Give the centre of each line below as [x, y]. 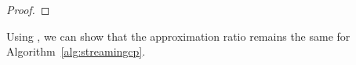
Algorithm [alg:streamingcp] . [76, 51]
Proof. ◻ [28, 9]
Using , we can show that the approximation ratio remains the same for [178, 36]
